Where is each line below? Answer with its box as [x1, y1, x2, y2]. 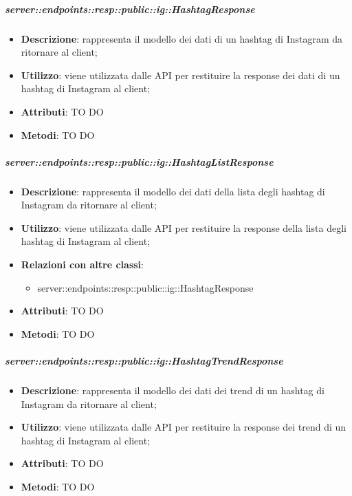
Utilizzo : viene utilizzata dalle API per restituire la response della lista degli [21, 220, 346, 235]
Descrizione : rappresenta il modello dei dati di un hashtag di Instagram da [21, 31, 343, 45]
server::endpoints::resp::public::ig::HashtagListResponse [5, 154, 274, 169]
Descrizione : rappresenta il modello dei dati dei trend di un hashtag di [21, 383, 324, 397]
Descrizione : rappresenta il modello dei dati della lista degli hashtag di [21, 184, 325, 198]
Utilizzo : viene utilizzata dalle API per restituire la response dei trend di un [21, 420, 346, 434]
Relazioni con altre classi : [21, 257, 144, 272]
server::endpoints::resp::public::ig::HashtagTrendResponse [5, 354, 283, 368]
